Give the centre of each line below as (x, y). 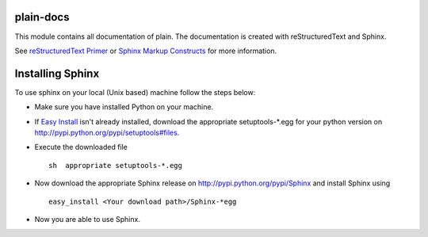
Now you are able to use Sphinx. (87, 219)
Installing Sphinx (57, 73)
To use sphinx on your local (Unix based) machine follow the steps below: (135, 92)
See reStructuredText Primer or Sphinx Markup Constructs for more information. (146, 51)
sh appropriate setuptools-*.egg (115, 165)
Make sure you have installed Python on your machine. (124, 107)
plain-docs (42, 17)
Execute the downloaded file (81, 147)
